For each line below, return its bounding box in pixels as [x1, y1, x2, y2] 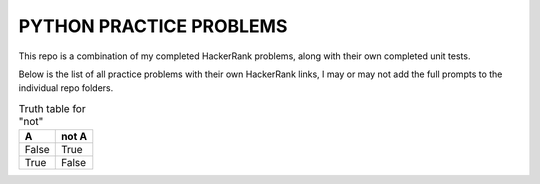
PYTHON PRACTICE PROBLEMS [18, 15, 288, 37]
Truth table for [18, 101, 86, 115]
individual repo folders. [18, 82, 114, 94]
